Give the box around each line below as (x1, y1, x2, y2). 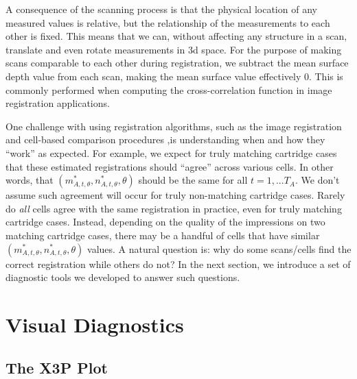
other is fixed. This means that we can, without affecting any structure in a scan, (5, 29, 347, 43)
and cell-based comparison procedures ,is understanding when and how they (5, 132, 325, 147)
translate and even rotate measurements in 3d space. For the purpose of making (5, 42, 342, 56)
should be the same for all (138, 173, 248, 187)
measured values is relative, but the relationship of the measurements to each (5, 15, 330, 29)
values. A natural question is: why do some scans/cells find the (87, 241, 352, 256)
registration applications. (5, 96, 110, 110)
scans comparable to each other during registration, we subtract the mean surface (5, 56, 349, 70)
